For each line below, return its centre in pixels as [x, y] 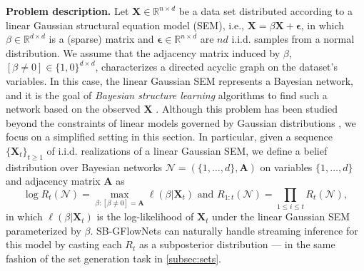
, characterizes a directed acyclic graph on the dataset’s [216, 67]
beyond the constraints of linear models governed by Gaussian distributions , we [181, 122]
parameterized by [44, 230]
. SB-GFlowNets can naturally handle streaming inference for [224, 230]
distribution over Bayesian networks [84, 167]
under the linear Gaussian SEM [281, 216]
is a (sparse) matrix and [101, 39]
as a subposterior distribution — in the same [237, 244]
